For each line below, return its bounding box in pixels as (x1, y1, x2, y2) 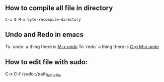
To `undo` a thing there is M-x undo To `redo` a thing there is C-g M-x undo (5, 43, 159, 49)
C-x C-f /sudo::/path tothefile (5, 71, 61, 78)
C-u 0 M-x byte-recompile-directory (5, 17, 81, 22)
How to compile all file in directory (5, 4, 113, 12)
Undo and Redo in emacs (5, 31, 83, 39)
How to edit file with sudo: (5, 58, 88, 66)
